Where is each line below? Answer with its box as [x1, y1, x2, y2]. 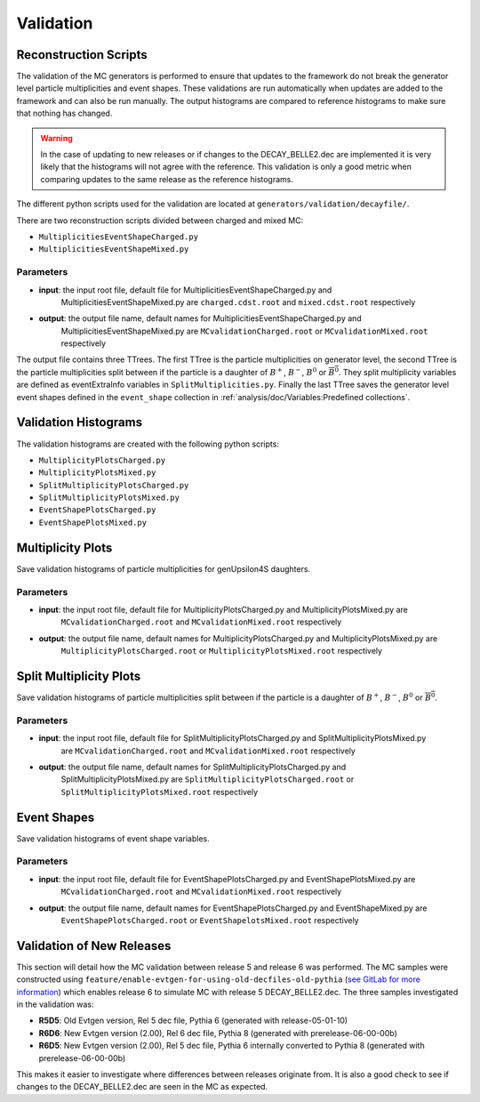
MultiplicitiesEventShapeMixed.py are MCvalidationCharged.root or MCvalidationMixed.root [60, 326, 428, 336]
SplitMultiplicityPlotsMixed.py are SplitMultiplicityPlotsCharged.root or [60, 774, 355, 784]
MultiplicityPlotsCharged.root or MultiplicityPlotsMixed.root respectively [60, 646, 382, 656]
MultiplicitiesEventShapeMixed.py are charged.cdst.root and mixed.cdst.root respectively [60, 296, 416, 307]
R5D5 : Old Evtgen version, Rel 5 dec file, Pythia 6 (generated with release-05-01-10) [38, 1015, 348, 1026]
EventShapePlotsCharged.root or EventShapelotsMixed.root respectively [60, 914, 359, 925]
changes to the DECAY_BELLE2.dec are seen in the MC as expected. [16, 1082, 268, 1092]
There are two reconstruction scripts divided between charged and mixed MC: [16, 214, 304, 226]
